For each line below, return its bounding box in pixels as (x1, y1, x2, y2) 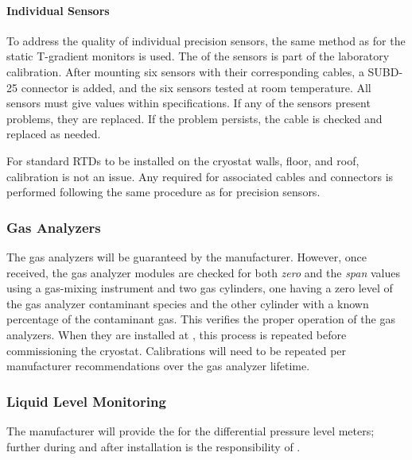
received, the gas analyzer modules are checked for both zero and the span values (6, 264, 401, 280)
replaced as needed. (6, 126, 101, 142)
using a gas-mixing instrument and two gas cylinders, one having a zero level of (6, 280, 393, 296)
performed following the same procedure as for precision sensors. (6, 184, 321, 200)
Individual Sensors (6, 2, 110, 18)
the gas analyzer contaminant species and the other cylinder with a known (6, 295, 369, 311)
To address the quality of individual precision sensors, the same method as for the (6, 32, 406, 48)
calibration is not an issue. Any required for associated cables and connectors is (6, 168, 394, 184)
